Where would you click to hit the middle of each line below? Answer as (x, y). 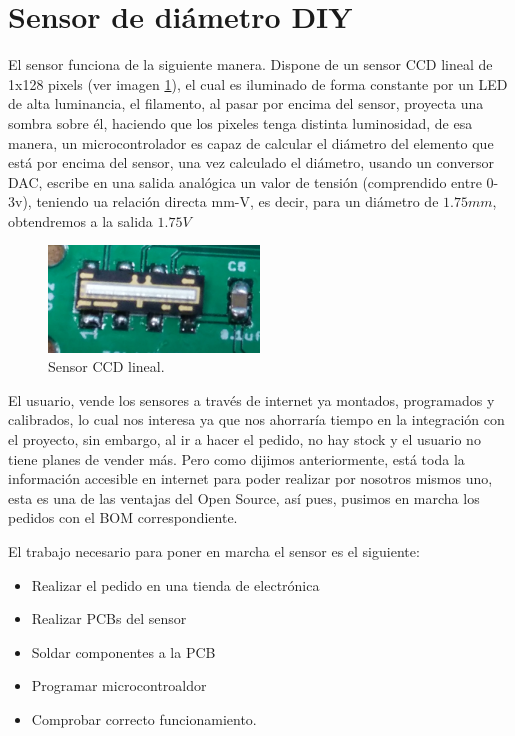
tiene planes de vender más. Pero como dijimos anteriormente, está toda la (236, 458)
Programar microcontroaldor (119, 685)
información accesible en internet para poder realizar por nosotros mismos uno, (250, 478)
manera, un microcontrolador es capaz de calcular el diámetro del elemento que (251, 142)
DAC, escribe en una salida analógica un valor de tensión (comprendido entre (245, 181)
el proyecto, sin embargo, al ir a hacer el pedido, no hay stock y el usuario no (244, 438)
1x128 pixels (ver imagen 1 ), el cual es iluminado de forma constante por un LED (258, 83)
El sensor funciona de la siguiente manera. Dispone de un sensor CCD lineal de (250, 64)
